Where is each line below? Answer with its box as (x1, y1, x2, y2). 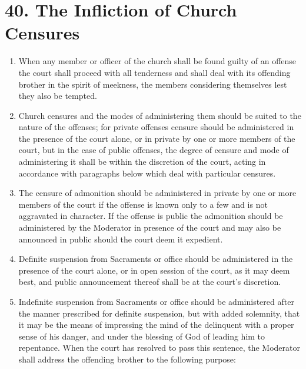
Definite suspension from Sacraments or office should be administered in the (18, 252, 293, 265)
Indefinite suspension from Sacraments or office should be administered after (18, 295, 294, 307)
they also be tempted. (18, 89, 97, 102)
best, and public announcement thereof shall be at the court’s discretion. (18, 275, 281, 288)
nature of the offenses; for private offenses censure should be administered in (18, 121, 294, 133)
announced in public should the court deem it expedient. (18, 232, 223, 245)
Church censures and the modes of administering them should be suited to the (18, 109, 301, 121)
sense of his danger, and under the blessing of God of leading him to (18, 330, 265, 342)
